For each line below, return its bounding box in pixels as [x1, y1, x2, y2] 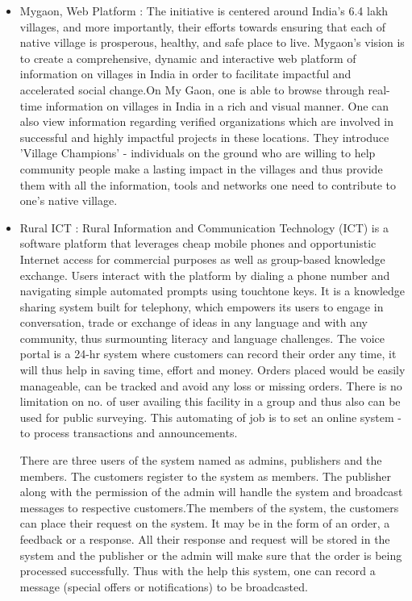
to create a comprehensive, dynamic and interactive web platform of [19, 49, 356, 66]
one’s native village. [19, 192, 118, 209]
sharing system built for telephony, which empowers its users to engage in [19, 298, 384, 315]
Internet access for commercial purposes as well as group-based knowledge [19, 250, 385, 267]
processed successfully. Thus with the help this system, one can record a [19, 562, 376, 579]
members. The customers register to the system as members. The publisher [19, 467, 391, 484]
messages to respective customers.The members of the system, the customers [19, 499, 399, 515]
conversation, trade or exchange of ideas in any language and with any [19, 314, 368, 331]
